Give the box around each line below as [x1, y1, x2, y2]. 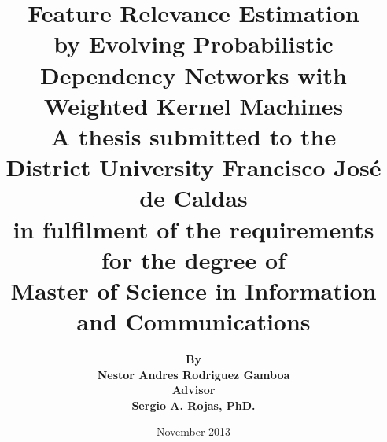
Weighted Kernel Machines [43, 89, 344, 121]
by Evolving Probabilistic [53, 28, 334, 60]
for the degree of [101, 243, 286, 275]
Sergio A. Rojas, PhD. [131, 396, 256, 413]
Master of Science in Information [10, 274, 377, 306]
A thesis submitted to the [50, 120, 337, 152]
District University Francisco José [6, 151, 381, 183]
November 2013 [156, 423, 231, 440]
